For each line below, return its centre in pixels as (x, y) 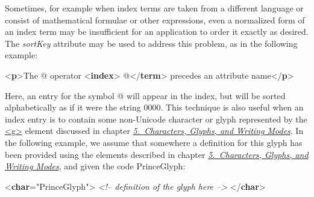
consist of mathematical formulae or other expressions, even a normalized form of (155, 20)
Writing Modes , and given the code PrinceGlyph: (95, 166)
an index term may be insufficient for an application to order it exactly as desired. (157, 32)
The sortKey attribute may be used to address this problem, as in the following (151, 43)
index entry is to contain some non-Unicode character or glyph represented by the (156, 119)
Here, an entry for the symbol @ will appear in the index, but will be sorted (145, 95)
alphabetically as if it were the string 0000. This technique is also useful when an (154, 107)
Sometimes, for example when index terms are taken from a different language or (154, 8)
